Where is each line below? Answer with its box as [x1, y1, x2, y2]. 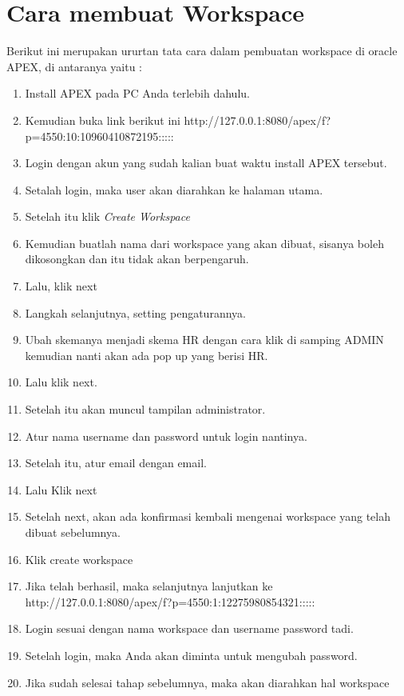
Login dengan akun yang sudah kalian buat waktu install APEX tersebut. [25, 154, 387, 171]
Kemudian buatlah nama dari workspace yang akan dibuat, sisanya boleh [25, 234, 384, 251]
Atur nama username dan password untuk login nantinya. [25, 427, 307, 444]
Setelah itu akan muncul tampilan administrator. [25, 401, 266, 418]
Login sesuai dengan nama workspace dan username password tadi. [25, 620, 354, 637]
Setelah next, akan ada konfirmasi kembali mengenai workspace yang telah [25, 508, 390, 525]
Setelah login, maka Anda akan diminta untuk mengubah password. [25, 646, 358, 663]
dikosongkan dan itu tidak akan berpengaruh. [25, 250, 249, 267]
